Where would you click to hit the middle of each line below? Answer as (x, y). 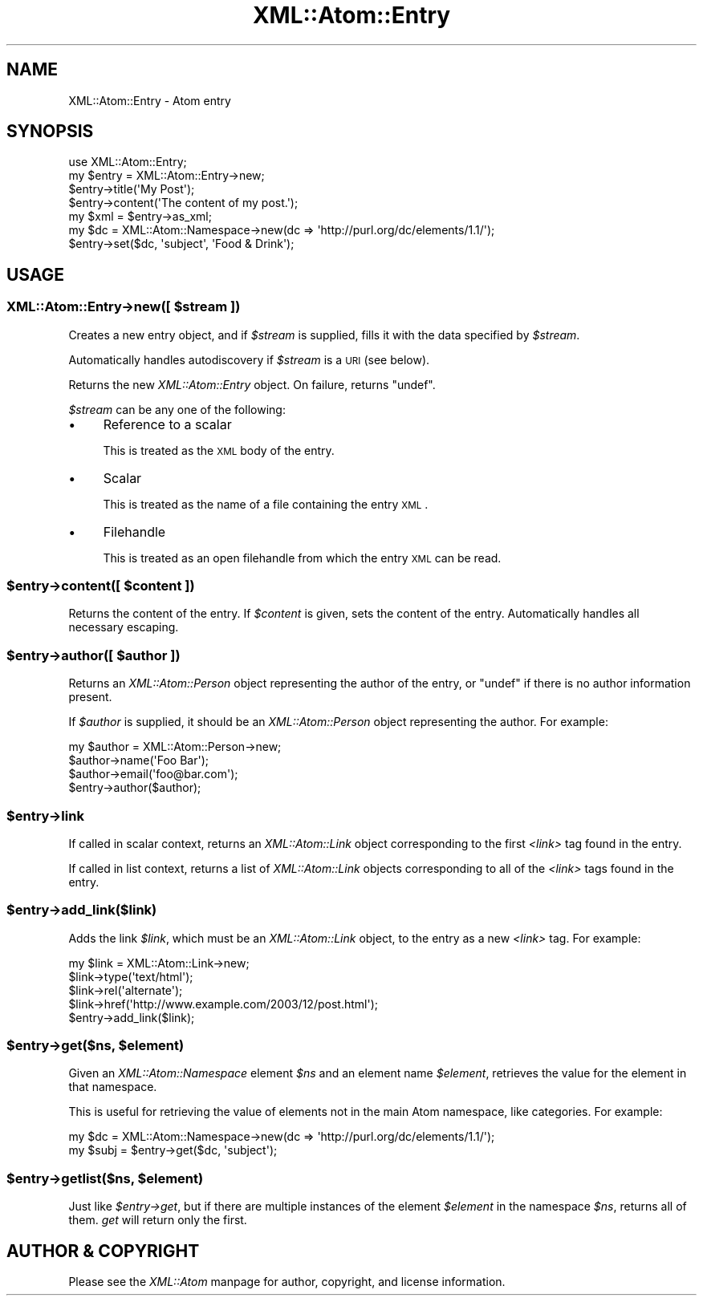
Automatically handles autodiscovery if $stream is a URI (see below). (249, 359)
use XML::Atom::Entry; (128, 162)
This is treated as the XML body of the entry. (219, 450)
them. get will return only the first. (158, 1220)
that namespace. (113, 1087)
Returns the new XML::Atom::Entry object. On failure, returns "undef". (252, 384)
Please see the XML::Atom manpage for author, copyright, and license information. (287, 1282)
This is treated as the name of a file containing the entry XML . (266, 504)
